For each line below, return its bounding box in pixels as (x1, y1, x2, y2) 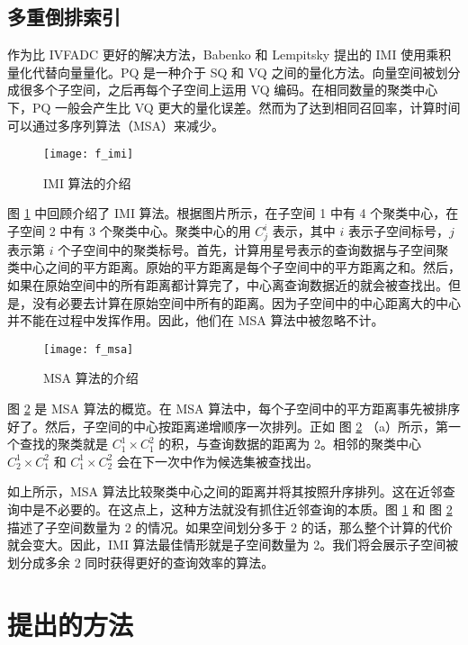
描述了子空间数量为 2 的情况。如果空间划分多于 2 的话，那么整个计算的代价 (7, 517, 453, 536)
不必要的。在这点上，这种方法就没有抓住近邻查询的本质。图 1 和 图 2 (44, 499, 453, 518)
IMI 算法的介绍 (43, 173, 131, 192)
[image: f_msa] (43, 342, 134, 356)
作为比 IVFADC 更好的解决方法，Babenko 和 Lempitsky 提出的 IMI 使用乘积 (7, 45, 452, 64)
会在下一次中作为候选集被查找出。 (116, 451, 319, 470)
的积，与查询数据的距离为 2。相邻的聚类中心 (158, 434, 421, 453)
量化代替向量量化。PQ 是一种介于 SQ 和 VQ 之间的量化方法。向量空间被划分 (7, 62, 461, 81)
